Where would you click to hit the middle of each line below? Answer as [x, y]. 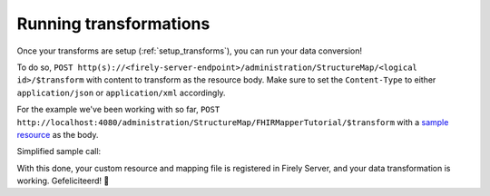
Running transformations [113, 24]
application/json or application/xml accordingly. [121, 93]
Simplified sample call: [59, 152]
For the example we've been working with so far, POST [118, 110]
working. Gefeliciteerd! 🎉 [63, 181]
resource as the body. [58, 134]
